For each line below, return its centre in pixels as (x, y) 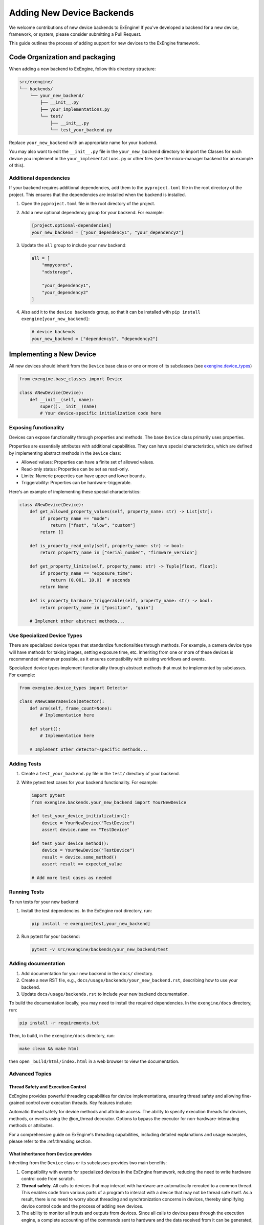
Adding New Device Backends (71, 13)
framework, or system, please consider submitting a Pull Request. (75, 34)
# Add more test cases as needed (72, 878)
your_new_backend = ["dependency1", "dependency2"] (95, 339)
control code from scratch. (48, 1179)
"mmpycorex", (57, 265)
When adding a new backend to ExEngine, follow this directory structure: (82, 69)
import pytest (48, 796)
